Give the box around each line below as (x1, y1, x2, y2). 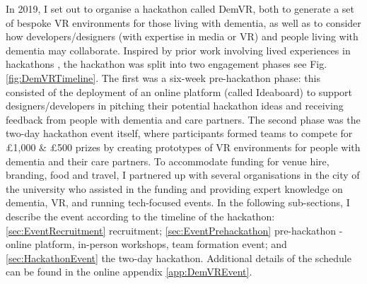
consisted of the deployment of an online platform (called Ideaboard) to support (6, 84, 352, 99)
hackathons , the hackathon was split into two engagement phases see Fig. (6, 57, 327, 71)
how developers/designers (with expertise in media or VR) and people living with (6, 29, 359, 44)
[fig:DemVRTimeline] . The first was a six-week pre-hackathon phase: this (6, 70, 320, 85)
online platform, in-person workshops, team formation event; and (6, 237, 287, 252)
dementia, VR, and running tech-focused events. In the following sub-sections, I (6, 195, 350, 210)
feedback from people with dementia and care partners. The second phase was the (6, 112, 361, 126)
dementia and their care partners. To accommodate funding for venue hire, (6, 153, 330, 168)
